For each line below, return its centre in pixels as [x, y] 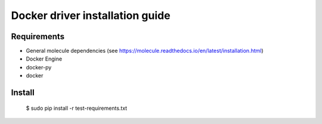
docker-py [39, 67]
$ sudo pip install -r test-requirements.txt [77, 108]
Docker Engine [44, 59]
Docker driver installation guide [91, 15]
